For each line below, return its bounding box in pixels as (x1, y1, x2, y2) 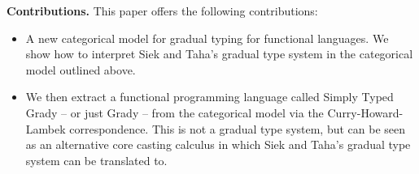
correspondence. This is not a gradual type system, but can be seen (69, 120, 406, 137)
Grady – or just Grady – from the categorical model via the (25, 104, 324, 121)
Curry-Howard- (327, 104, 404, 121)
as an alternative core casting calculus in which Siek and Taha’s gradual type (25, 136, 411, 153)
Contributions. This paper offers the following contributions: (7, 2, 318, 19)
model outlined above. (25, 61, 136, 78)
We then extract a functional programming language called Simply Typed (25, 88, 394, 105)
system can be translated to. (25, 151, 168, 168)
